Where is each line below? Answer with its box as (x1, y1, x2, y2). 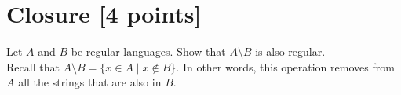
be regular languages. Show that (71, 43, 226, 60)
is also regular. (255, 43, 326, 60)
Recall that (6, 58, 60, 75)
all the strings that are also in (18, 74, 162, 90)
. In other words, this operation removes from (176, 58, 395, 75)
